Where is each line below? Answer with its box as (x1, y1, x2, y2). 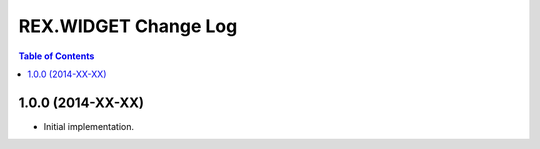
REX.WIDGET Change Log (18, 15, 238, 37)
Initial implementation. (43, 120, 135, 132)
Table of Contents (18, 50, 95, 62)
